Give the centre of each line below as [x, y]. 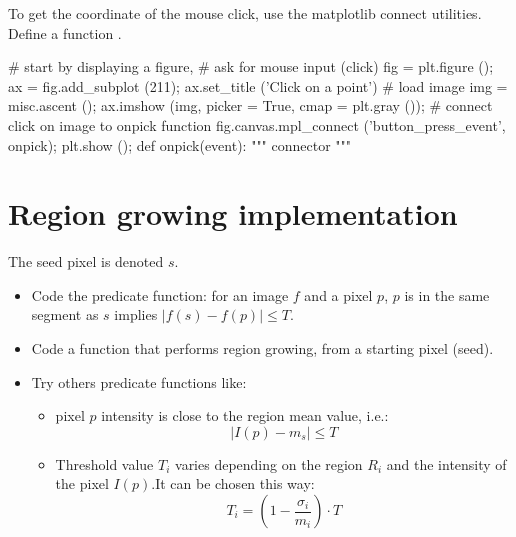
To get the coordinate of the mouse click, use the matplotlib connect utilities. [245, 13]
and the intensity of [446, 463]
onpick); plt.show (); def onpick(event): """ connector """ [180, 144]
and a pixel [338, 294]
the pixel [82, 483]
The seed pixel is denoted [86, 261]
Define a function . [65, 32]
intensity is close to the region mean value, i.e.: [245, 415]
